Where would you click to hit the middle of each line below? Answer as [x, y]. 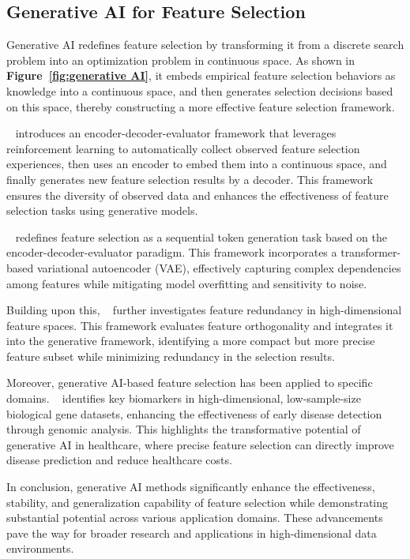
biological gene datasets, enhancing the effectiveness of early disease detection [194, 413]
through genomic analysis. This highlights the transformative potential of [184, 429]
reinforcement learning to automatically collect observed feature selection [183, 148]
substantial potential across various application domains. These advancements [195, 518]
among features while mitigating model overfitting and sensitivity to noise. [187, 283]
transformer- [371, 252]
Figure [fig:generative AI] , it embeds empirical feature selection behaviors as [201, 75]
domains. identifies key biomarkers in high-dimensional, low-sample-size [184, 398]
